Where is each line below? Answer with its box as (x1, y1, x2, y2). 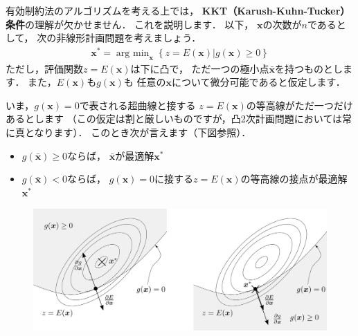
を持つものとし (275, 61, 343, 75)
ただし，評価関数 (6, 61, 83, 75)
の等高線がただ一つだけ (246, 97, 353, 112)
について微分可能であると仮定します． (171, 75, 346, 89)
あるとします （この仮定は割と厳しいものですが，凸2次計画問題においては (6, 111, 343, 126)
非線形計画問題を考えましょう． (56, 30, 202, 45)
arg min (116, 48, 150, 58)
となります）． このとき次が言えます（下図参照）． (24, 125, 251, 140)
